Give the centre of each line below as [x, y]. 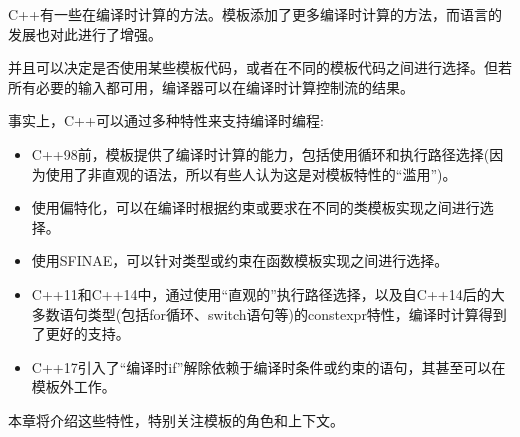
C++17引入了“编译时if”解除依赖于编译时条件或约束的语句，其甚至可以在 [268, 366]
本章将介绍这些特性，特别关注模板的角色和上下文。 [176, 419]
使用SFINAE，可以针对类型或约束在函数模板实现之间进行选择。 [240, 260]
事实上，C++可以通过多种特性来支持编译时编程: [166, 120]
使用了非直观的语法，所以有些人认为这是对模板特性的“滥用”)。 [251, 173]
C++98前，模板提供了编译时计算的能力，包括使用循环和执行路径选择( [260, 153]
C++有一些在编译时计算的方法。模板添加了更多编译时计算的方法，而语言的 [255, 14]
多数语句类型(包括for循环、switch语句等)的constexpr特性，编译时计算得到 [269, 313]
